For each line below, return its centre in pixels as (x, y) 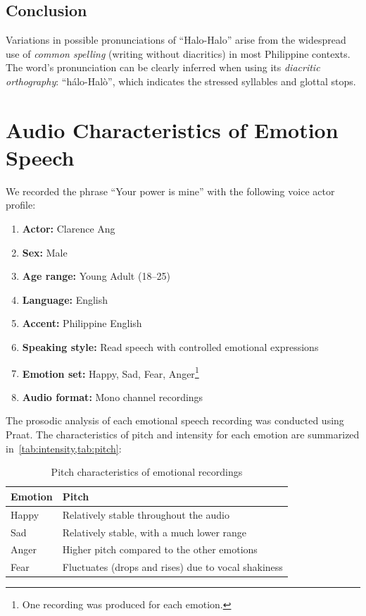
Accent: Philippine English (82, 323)
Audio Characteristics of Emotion (172, 129)
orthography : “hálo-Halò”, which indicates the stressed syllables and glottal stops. (181, 81)
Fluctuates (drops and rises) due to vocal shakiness (172, 567)
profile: (21, 205)
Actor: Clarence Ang (69, 229)
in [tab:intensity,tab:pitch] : (64, 448)
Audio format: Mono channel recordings (113, 396)
